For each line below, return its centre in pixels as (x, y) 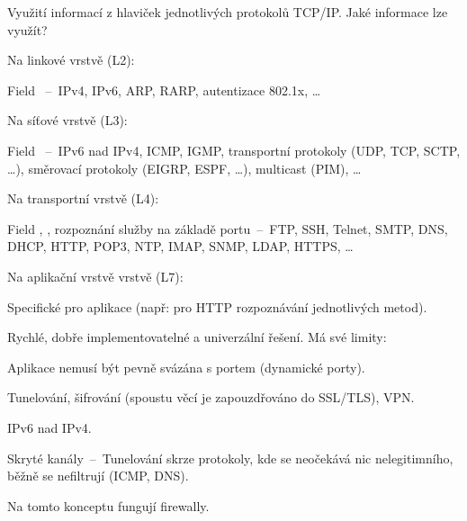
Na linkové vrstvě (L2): (71, 60)
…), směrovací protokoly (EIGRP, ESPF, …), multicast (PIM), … (184, 168)
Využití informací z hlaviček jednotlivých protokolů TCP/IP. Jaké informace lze (228, 12)
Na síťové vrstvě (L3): (67, 120)
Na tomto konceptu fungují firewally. (108, 505)
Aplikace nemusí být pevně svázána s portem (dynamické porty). (186, 367)
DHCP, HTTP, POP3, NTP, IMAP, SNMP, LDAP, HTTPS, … (180, 246)
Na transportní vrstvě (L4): (83, 198)
